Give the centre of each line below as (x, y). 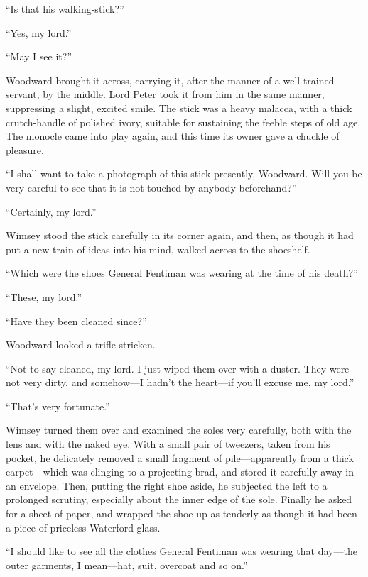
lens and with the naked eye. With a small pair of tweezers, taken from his (168, 444)
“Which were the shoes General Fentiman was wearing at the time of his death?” (182, 273)
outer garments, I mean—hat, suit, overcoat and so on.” (127, 565)
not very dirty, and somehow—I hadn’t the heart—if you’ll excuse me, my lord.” (180, 382)
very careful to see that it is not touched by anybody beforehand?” (151, 187)
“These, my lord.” (44, 296)
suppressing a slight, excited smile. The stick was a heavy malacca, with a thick (179, 108)
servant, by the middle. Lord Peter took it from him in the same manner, (165, 94)
